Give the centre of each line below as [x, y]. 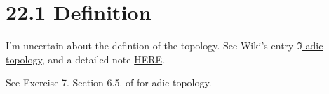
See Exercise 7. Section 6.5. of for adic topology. [109, 83]
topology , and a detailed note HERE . [85, 59]
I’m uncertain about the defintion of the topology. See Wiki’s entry [150, 46]
